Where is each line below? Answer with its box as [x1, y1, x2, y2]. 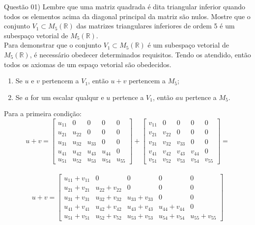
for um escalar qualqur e [30, 92, 104, 102]
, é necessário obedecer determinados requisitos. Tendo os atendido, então [29, 49, 251, 59]
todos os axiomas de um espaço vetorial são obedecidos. [4, 59, 171, 69]
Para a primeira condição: [4, 108, 82, 119]
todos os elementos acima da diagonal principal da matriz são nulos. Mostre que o [4, 11, 251, 21]
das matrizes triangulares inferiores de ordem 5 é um [76, 21, 235, 31]
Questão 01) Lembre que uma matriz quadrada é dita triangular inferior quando [4, 1, 245, 11]
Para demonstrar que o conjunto [4, 40, 101, 50]
